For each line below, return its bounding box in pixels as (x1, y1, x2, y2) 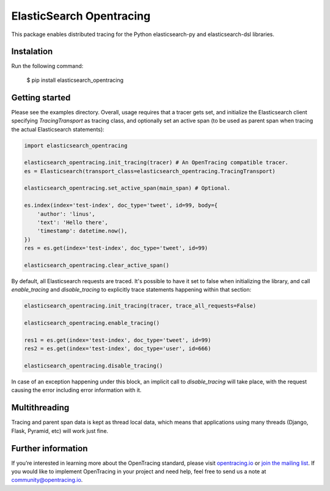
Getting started (11, 92, 71, 103)
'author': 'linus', (37, 210, 96, 217)
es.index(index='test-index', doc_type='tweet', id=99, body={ (24, 202, 218, 209)
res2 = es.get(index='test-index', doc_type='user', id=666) (24, 345, 211, 352)
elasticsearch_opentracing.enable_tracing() (24, 320, 160, 327)
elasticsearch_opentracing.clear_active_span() (24, 262, 169, 268)
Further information (11, 443, 88, 454)
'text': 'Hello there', (37, 219, 108, 226)
